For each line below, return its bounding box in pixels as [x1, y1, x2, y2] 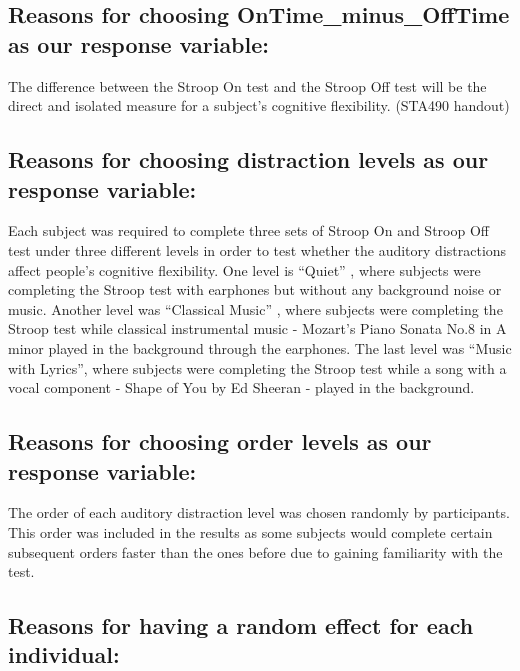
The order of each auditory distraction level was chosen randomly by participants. [8, 502, 510, 523]
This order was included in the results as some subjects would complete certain [8, 521, 493, 542]
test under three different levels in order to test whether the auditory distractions [8, 239, 507, 260]
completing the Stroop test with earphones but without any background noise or [8, 279, 502, 300]
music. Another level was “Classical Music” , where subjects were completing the [8, 298, 503, 319]
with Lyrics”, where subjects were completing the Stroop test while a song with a [8, 357, 507, 378]
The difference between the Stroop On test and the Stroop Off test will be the [8, 75, 487, 96]
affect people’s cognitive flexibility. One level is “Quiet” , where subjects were [8, 259, 481, 280]
